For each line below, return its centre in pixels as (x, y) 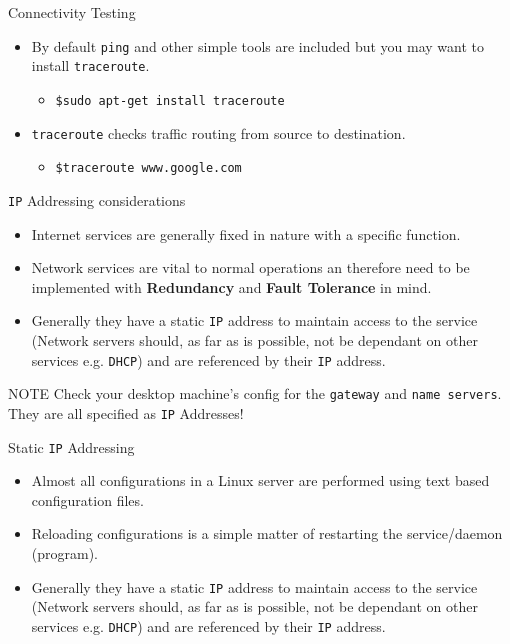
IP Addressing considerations (97, 199)
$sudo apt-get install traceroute (170, 100)
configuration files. (87, 499)
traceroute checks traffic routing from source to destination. (218, 132)
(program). (65, 552)
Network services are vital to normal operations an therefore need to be (250, 267)
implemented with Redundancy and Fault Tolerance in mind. (231, 286)
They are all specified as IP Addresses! (126, 412)
